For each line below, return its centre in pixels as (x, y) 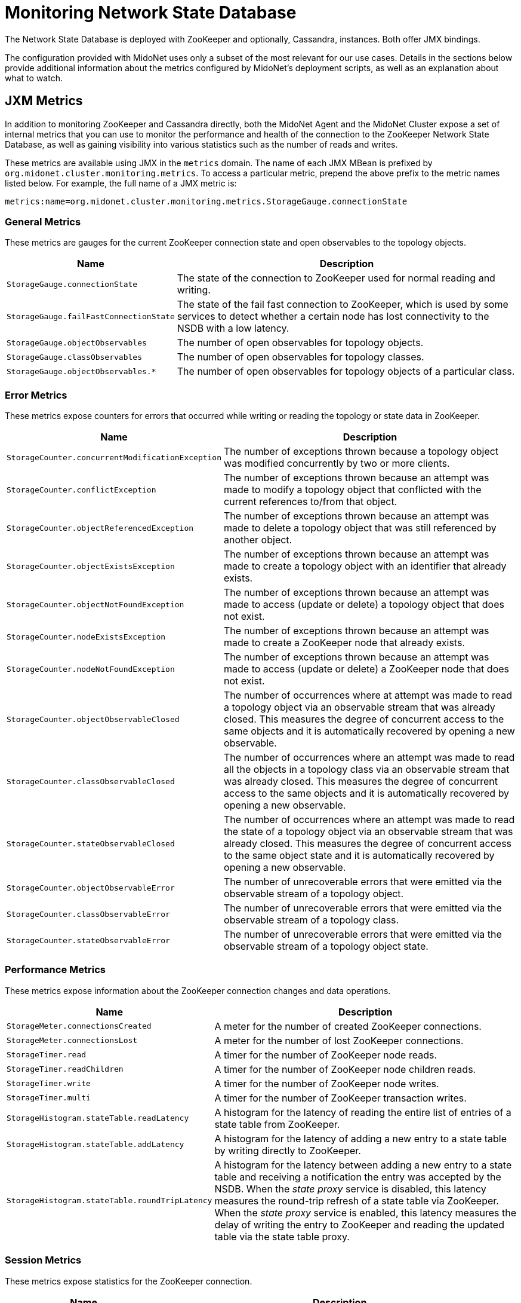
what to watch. (34, 78)
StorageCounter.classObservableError (88, 914)
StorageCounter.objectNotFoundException (95, 604)
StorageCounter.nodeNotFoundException (91, 669)
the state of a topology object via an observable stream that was (369, 832)
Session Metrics (43, 1260)
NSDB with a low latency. (233, 328)
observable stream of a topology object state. (326, 946)
